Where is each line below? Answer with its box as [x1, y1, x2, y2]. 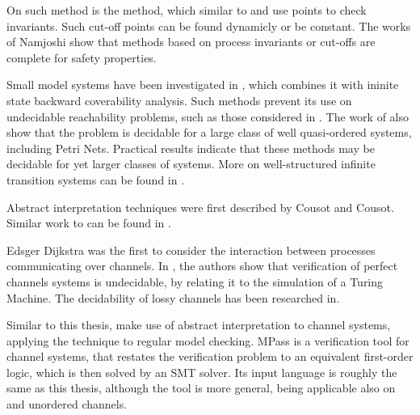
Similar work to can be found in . [6, 214, 171, 231]
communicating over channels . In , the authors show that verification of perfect [6, 257, 398, 274]
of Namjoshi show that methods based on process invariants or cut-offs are [6, 33, 376, 50]
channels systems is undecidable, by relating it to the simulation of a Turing [6, 273, 384, 290]
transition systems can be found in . [6, 171, 185, 188]
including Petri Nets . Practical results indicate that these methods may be [6, 139, 375, 156]
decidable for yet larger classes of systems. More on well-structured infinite [6, 155, 376, 172]
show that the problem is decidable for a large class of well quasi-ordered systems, [6, 124, 412, 141]
